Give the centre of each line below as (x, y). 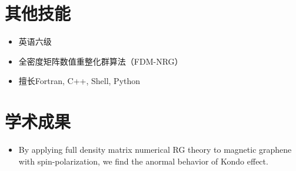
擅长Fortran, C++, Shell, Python (79, 81)
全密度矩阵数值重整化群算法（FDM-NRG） (101, 61)
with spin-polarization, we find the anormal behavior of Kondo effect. (143, 161)
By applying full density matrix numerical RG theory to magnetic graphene (155, 150)
